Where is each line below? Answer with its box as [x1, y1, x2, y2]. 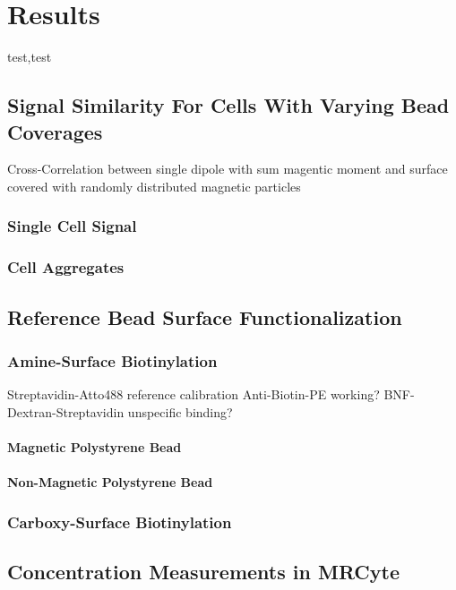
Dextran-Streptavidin [7, 402, 125, 421]
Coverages [7, 117, 103, 145]
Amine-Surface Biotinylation [7, 349, 218, 372]
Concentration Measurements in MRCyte [7, 557, 400, 585]
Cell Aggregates [7, 256, 125, 278]
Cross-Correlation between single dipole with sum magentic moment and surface [7, 159, 448, 178]
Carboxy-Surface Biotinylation [7, 510, 232, 533]
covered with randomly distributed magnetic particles [7, 176, 301, 195]
